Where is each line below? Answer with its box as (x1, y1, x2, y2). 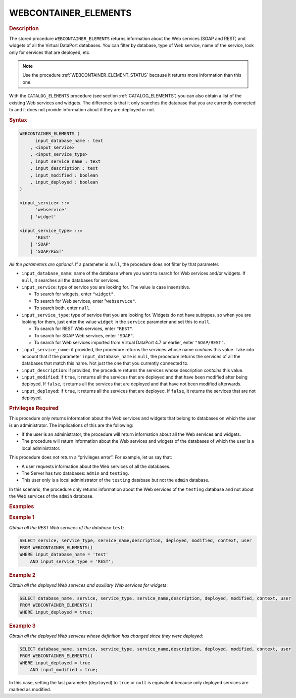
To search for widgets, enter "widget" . (34, 291, 115, 297)
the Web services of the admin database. (9, 493, 94, 499)
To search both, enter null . (34, 305, 91, 311)
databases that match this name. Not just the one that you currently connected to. (21, 360, 189, 366)
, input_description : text (30, 166, 99, 171)
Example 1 (9, 514, 35, 521)
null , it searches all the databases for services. (21, 277, 120, 283)
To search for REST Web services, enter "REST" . (34, 326, 134, 331)
